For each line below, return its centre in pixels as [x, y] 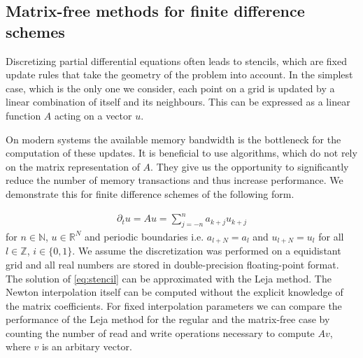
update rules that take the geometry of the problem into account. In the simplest [179, 74]
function [23, 115]
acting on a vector [93, 115]
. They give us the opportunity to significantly [250, 166]
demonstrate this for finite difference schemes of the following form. [150, 193]
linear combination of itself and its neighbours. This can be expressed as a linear [178, 102]
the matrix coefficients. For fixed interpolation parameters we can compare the [174, 305]
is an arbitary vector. [87, 346]
